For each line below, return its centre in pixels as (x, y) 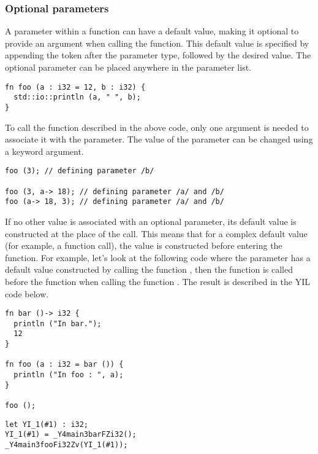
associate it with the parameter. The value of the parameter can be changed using (159, 139)
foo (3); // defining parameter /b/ (80, 171)
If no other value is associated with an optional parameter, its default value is (151, 221)
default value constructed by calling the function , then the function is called (149, 269)
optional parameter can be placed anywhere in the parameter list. (128, 67)
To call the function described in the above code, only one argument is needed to (157, 127)
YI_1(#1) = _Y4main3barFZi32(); (71, 435)
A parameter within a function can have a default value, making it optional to (152, 31)
